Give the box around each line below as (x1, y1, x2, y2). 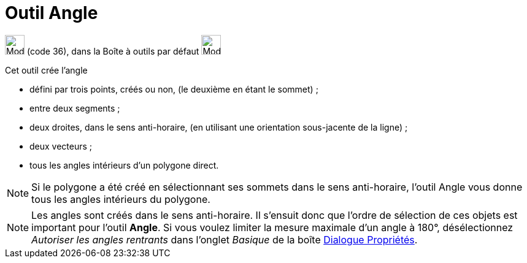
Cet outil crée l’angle (5, 64, 88, 75)
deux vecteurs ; (29, 140, 93, 151)
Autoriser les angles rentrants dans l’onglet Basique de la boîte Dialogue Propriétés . (31, 233, 418, 246)
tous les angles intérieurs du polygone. (31, 192, 210, 205)
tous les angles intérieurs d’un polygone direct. (29, 159, 219, 170)
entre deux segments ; (29, 102, 120, 113)
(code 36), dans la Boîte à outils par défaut (26, 45, 199, 56)
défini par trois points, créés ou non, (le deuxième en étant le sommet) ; (29, 83, 318, 94)
